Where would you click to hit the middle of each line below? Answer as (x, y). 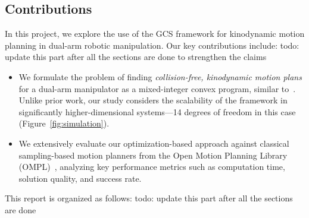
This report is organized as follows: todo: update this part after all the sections (149, 198)
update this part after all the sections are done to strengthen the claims (136, 57)
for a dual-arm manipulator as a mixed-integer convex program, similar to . (157, 88)
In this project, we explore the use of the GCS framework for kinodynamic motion (155, 34)
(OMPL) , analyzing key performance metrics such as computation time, (152, 167)
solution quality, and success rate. (80, 178)
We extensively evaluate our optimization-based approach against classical (154, 143)
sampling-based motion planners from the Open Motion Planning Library (153, 155)
